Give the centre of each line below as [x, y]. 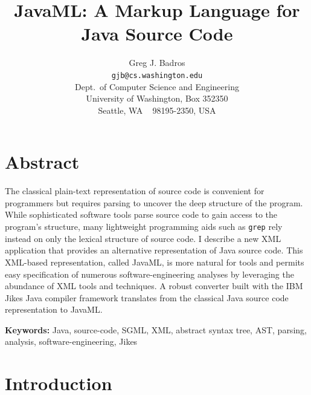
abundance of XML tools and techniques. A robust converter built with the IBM [154, 286]
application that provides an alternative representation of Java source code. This [154, 250]
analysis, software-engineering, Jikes [71, 341]
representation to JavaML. [54, 309]
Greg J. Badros [157, 63]
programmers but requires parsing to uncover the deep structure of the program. [154, 202]
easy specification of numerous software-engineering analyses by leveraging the [149, 274]
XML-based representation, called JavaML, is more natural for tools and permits [155, 262]
